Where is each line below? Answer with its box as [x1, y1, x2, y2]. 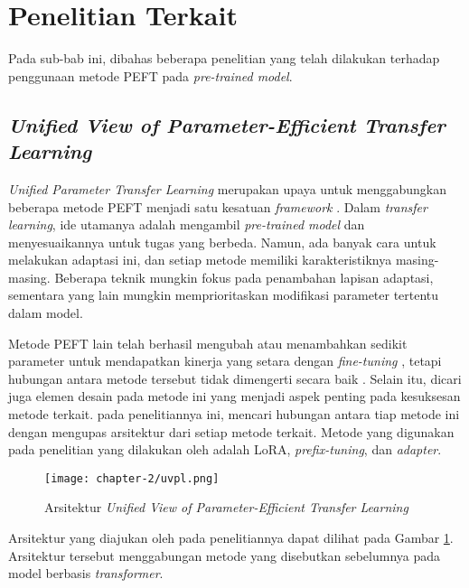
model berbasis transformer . [8, 564, 164, 583]
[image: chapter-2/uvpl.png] [44, 471, 220, 485]
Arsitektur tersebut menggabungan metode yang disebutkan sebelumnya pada [8, 546, 441, 565]
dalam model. [8, 303, 83, 322]
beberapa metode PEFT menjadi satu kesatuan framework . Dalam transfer [8, 197, 427, 216]
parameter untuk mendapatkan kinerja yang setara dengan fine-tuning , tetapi [8, 351, 442, 370]
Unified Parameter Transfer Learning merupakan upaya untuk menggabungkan [8, 179, 447, 198]
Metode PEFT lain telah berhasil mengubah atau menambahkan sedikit [8, 333, 408, 352]
